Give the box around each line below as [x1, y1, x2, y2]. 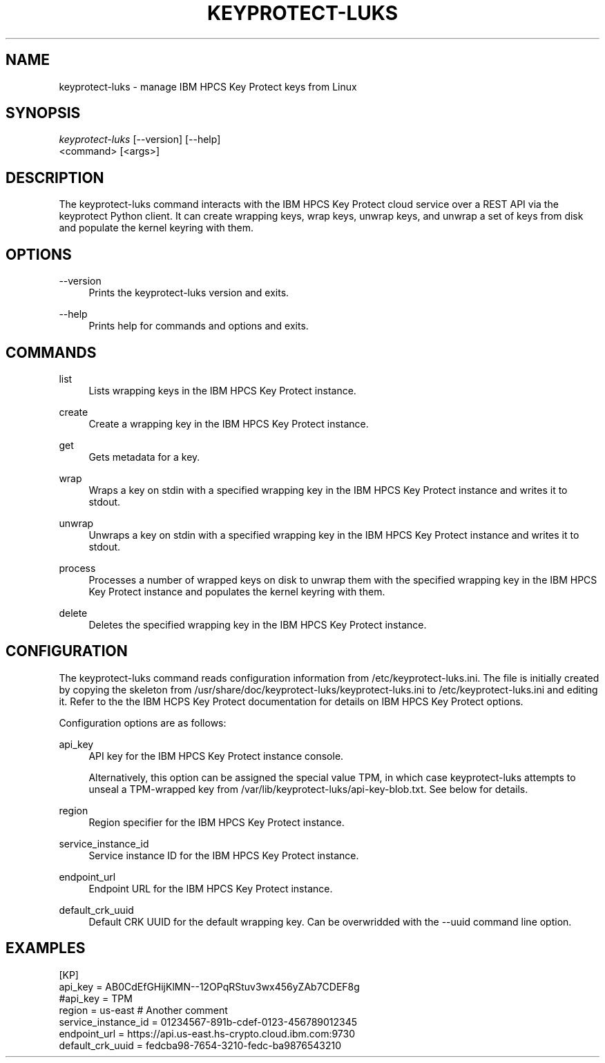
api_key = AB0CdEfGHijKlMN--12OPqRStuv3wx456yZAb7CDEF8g [59, 980, 360, 993]
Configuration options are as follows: [59, 716, 227, 729]
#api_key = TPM [59, 992, 133, 1004]
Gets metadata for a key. [88, 450, 200, 463]
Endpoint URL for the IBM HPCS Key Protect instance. [88, 882, 333, 894]
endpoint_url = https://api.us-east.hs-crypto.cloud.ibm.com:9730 [59, 1027, 356, 1040]
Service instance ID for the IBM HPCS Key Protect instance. [88, 849, 359, 861]
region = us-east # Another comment [59, 1004, 228, 1016]
